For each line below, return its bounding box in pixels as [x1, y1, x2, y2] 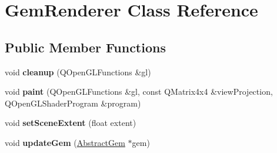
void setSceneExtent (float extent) [5, 117, 136, 129]
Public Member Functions [5, 38, 166, 56]
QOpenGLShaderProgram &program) [5, 97, 141, 109]
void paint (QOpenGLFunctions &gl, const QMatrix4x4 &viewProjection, [5, 85, 273, 98]
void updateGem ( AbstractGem [5, 136, 125, 148]
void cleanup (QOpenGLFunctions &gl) [5, 65, 151, 78]
